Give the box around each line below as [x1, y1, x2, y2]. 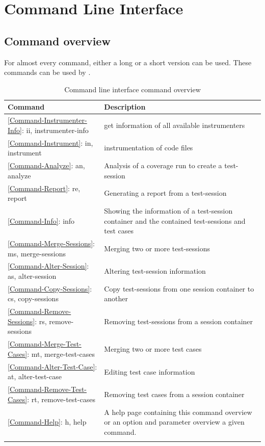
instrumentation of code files [104, 142, 193, 153]
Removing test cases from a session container [104, 389, 245, 399]
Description [104, 101, 146, 112]
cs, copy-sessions [8, 293, 59, 304]
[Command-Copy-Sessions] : [8, 283, 92, 294]
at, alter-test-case [8, 371, 62, 382]
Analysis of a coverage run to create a [104, 160, 222, 171]
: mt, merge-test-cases [27, 348, 95, 359]
